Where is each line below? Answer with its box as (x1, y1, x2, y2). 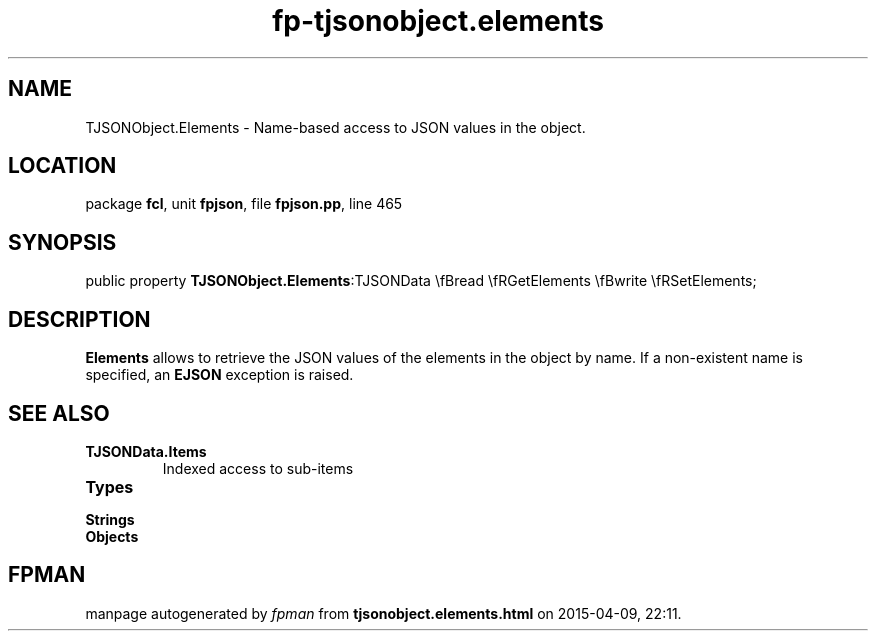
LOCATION (8, 153, 117, 179)
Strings (85, 510, 135, 528)
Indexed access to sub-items (162, 459, 354, 477)
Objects (85, 527, 139, 545)
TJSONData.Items (85, 442, 207, 460)
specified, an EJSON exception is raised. (85, 366, 354, 384)
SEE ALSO (8, 400, 110, 426)
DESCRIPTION (8, 306, 151, 332)
